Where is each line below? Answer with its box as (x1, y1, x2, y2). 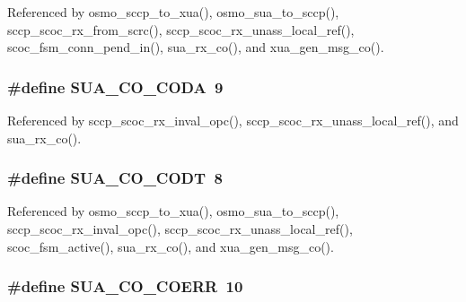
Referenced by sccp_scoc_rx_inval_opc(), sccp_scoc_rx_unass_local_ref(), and (7, 111, 459, 129)
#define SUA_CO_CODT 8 (7, 167, 223, 189)
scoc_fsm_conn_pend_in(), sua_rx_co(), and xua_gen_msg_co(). (7, 38, 384, 56)
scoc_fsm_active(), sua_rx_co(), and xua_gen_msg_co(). (7, 237, 334, 255)
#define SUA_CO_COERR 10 (7, 275, 243, 298)
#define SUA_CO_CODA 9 (7, 75, 224, 98)
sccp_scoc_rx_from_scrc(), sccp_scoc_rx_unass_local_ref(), (7, 20, 355, 39)
